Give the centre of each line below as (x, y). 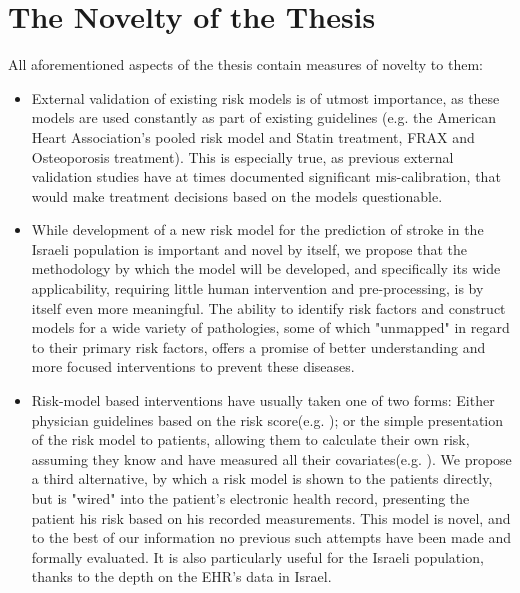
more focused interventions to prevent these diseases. (193, 366)
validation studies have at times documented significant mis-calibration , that (266, 176)
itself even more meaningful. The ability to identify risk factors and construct (268, 307)
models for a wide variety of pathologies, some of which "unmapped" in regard (270, 327)
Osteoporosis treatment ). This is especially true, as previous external (242, 156)
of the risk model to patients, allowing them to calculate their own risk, (250, 439)
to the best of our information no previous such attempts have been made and (271, 537)
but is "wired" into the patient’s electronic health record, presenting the (250, 498)
